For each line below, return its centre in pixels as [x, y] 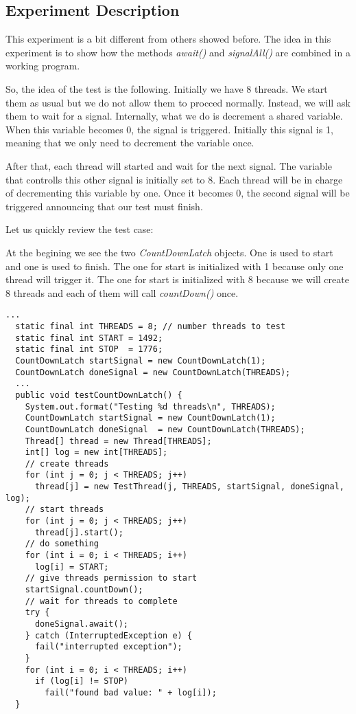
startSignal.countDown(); [84, 590]
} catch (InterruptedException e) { [109, 635]
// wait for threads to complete [101, 601]
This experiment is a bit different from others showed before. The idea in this [168, 39]
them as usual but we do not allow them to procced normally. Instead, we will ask [178, 102]
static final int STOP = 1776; [89, 349]
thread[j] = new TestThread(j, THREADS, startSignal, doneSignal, [189, 487]
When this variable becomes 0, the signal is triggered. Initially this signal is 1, [169, 129]
